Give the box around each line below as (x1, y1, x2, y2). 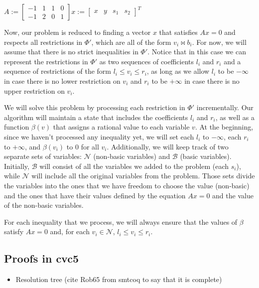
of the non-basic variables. (4, 200, 84, 210)
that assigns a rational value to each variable (53, 122, 190, 132)
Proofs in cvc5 (4, 251, 79, 266)
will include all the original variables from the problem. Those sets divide (31, 170, 255, 181)
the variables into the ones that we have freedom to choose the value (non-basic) (4, 180, 250, 190)
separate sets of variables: (4, 151, 82, 161)
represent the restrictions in (4, 56, 88, 66)
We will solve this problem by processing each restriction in (4, 102, 185, 113)
